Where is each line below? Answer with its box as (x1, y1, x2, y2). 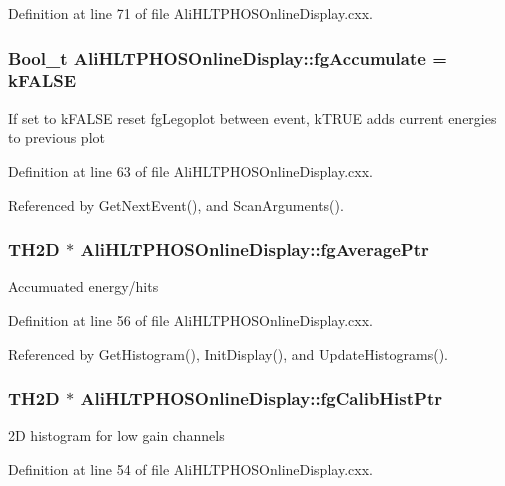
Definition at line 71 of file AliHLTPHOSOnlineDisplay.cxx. (8, 3, 373, 23)
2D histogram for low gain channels (8, 425, 225, 446)
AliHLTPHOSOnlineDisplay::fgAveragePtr (80, 237, 429, 262)
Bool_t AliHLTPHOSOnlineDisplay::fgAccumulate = (8, 45, 447, 70)
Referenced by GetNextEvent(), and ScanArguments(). (8, 194, 344, 215)
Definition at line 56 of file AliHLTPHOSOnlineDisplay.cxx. (8, 309, 373, 330)
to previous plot (8, 127, 105, 148)
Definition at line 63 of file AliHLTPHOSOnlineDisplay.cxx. (8, 160, 373, 181)
